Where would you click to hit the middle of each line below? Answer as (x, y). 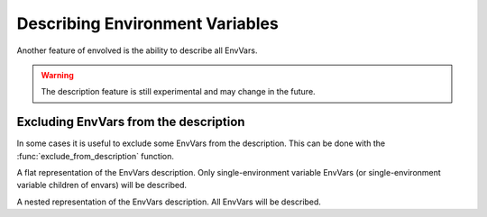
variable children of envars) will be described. (102, 185)
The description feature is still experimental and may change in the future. (178, 92)
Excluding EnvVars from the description (131, 122)
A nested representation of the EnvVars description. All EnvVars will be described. (169, 202)
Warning (57, 75)
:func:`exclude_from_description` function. (96, 156)
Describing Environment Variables (147, 23)
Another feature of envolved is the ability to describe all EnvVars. (137, 50)
